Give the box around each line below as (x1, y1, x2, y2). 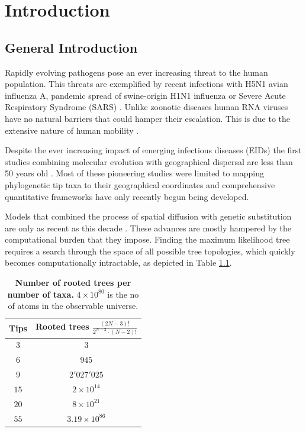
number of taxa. (7, 288, 74, 300)
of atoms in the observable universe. (8, 299, 138, 312)
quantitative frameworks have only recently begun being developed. (5, 190, 249, 202)
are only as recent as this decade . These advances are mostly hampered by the (5, 221, 291, 234)
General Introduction (5, 38, 138, 56)
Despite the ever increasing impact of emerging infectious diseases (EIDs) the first (5, 144, 302, 156)
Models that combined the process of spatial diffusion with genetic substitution (5, 210, 292, 223)
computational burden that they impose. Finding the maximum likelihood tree (5, 233, 290, 246)
